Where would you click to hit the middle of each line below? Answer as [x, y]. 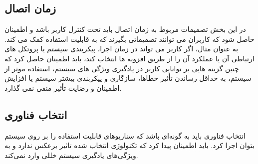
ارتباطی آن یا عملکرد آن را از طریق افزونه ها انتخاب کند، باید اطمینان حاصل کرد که [129, 58]
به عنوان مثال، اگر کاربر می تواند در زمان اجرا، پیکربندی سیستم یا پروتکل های [122, 49]
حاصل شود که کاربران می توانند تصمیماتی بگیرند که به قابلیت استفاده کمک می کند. [129, 39]
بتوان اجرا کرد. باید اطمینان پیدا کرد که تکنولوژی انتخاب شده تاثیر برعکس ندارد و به [129, 145]
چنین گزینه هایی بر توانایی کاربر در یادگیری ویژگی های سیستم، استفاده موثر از [122, 68]
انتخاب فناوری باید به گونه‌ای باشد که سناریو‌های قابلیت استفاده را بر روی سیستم [125, 135]
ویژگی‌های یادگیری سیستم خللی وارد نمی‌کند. [71, 155]
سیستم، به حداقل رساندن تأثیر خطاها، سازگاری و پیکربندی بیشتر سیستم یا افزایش [128, 78]
